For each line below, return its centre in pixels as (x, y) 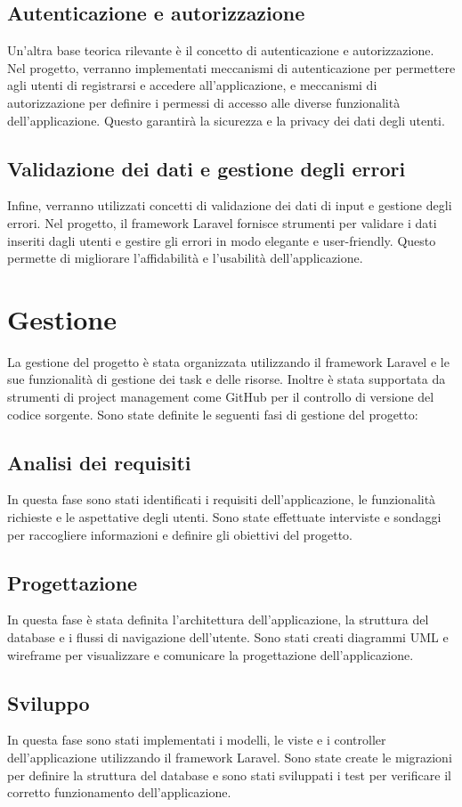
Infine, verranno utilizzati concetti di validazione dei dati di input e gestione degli (230, 205)
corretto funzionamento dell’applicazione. (119, 792)
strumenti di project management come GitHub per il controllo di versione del (221, 397)
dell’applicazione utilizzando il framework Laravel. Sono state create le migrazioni (230, 758)
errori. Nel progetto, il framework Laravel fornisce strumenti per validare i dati (222, 222)
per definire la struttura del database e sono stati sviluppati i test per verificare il (229, 774)
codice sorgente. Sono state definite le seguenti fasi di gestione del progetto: (213, 414)
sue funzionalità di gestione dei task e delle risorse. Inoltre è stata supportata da (227, 379)
